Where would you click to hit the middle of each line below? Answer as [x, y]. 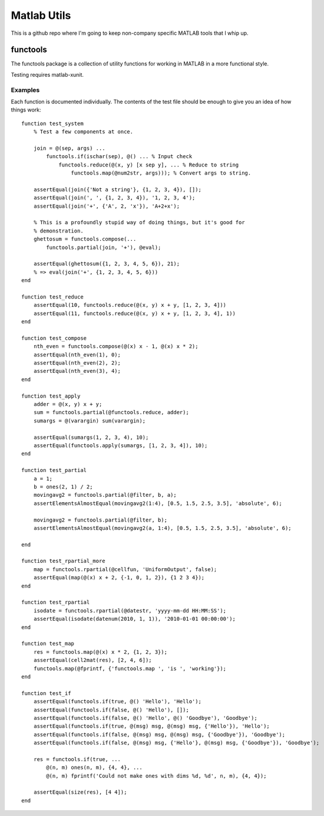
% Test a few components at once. [83, 132]
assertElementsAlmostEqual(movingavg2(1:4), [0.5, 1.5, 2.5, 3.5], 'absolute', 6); [158, 503]
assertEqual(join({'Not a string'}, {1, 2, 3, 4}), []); [117, 189]
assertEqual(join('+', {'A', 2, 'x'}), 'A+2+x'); [106, 206]
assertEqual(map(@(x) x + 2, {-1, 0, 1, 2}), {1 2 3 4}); [119, 578]
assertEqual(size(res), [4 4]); [80, 792]
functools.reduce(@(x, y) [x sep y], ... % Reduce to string [149, 165]
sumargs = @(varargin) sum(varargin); [90, 421]
